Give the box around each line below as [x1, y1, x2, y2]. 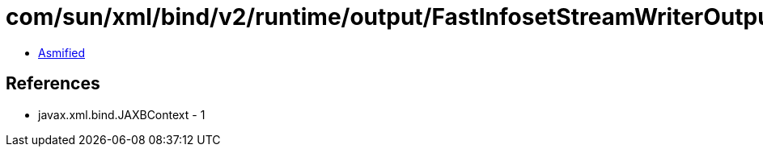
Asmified [38, 45, 86, 60]
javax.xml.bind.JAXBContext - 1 [38, 107, 206, 122]
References [6, 73, 100, 94]
